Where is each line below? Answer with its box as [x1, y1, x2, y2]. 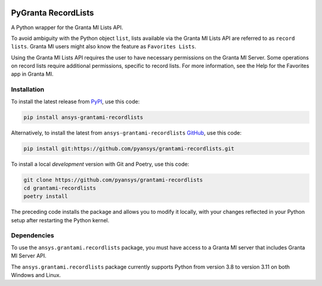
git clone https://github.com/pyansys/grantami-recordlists [23, 176, 203, 183]
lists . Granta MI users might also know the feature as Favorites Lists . [11, 43, 197, 50]
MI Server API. [11, 252, 47, 259]
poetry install [23, 193, 68, 200]
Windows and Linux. [11, 272, 61, 278]
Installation [11, 85, 45, 94]
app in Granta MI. [11, 70, 54, 77]
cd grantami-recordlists [23, 185, 97, 191]
